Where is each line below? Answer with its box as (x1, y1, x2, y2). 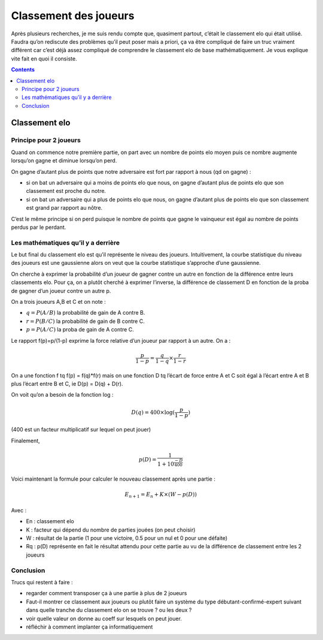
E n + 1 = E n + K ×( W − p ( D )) (124, 491, 197, 500)
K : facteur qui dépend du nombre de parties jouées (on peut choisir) (26, 526, 196, 533)
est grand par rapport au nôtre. (26, 204, 103, 212)
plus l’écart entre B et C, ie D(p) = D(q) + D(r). (11, 380, 123, 387)
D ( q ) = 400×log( (131, 409, 175, 416)
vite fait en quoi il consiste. (11, 55, 77, 62)
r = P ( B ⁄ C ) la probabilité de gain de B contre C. (26, 318, 145, 325)
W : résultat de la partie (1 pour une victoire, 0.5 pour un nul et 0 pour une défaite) (26, 535, 228, 542)
